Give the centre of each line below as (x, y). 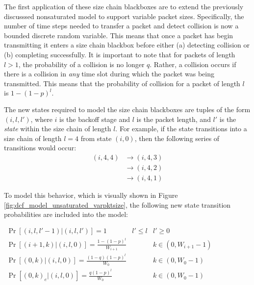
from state (96, 138)
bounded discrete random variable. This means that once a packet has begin (119, 35)
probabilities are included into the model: (66, 214)
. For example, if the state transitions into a (181, 129)
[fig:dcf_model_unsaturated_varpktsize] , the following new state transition (117, 204)
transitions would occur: (40, 148)
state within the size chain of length (58, 129)
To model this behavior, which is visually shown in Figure (91, 195)
